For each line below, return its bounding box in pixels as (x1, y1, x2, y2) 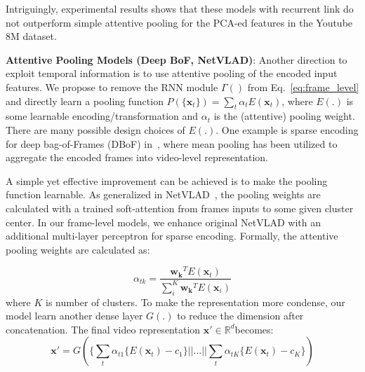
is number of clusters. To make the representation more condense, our (46, 294, 345, 309)
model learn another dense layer (6, 308, 143, 323)
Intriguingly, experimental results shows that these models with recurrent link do (6, 1, 354, 15)
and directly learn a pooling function (6, 93, 164, 108)
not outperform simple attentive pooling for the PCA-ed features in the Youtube (6, 15, 353, 29)
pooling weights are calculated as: (6, 242, 150, 256)
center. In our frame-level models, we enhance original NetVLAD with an (6, 214, 321, 229)
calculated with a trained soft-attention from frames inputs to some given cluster (6, 200, 354, 215)
